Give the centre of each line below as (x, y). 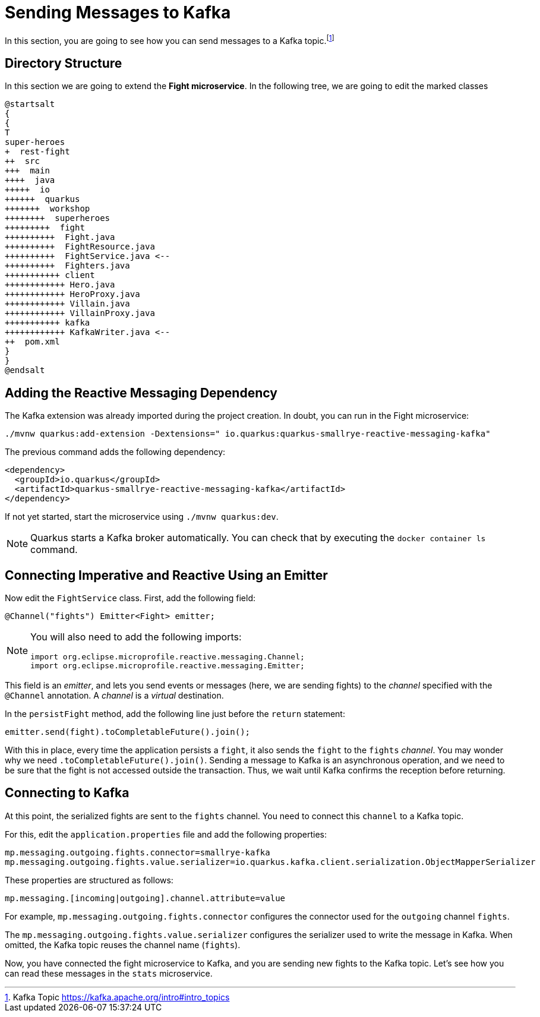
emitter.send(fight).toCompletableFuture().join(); (128, 732)
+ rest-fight (37, 152)
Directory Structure (64, 63)
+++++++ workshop (48, 209)
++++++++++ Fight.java (60, 237)
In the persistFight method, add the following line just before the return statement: (175, 713)
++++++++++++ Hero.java (60, 285)
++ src (23, 161)
